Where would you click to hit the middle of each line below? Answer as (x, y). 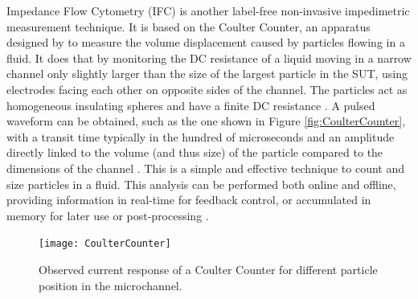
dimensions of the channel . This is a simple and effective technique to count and (206, 168)
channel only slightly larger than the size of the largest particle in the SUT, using (207, 74)
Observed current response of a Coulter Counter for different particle (208, 269)
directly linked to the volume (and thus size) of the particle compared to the (195, 152)
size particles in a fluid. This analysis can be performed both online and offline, (201, 184)
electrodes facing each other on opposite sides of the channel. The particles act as (207, 89)
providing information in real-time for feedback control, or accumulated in (189, 200)
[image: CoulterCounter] (105, 244)
